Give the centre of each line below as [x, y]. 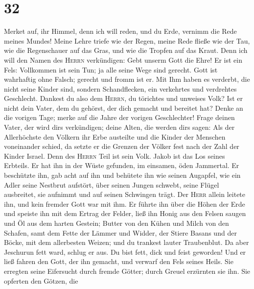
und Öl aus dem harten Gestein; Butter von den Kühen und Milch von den [116, 223]
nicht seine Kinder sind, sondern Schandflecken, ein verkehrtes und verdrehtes [120, 88]
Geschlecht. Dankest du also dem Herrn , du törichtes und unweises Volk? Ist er [124, 98]
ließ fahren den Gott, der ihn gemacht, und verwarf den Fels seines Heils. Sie [119, 261]
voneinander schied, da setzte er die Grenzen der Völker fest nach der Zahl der [122, 146]
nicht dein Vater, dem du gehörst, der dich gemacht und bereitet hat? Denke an [124, 108]
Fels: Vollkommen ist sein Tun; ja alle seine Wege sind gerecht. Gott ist [111, 69]
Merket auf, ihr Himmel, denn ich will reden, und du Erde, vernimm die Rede [120, 31]
